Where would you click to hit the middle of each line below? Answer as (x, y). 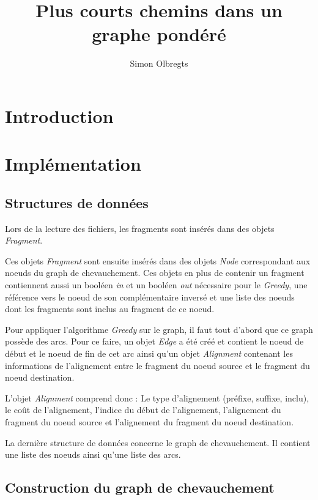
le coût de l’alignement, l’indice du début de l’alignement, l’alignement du (143, 410)
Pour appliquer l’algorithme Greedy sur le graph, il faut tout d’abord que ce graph (159, 329)
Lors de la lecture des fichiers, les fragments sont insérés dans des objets (140, 228)
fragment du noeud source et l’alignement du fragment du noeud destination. (150, 421)
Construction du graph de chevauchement (140, 487)
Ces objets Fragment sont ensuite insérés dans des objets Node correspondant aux (158, 260)
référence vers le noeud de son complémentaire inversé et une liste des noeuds (150, 297)
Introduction (59, 115)
